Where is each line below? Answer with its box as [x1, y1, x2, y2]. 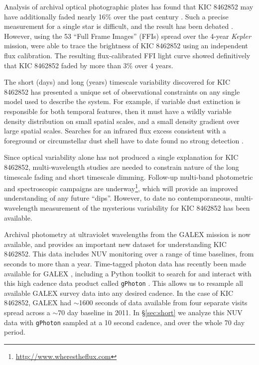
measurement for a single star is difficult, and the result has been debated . [4, 21, 233, 31]
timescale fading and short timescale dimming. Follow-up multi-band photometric [4, 171, 253, 182]
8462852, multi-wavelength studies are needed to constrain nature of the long [4, 161, 239, 172]
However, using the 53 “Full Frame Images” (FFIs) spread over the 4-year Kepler [4, 30, 251, 41]
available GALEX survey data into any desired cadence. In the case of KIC [4, 287, 234, 298]
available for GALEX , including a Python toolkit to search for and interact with [4, 268, 252, 278]
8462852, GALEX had [4, 297, 72, 308]
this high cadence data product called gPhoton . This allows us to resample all [4, 278, 243, 288]
